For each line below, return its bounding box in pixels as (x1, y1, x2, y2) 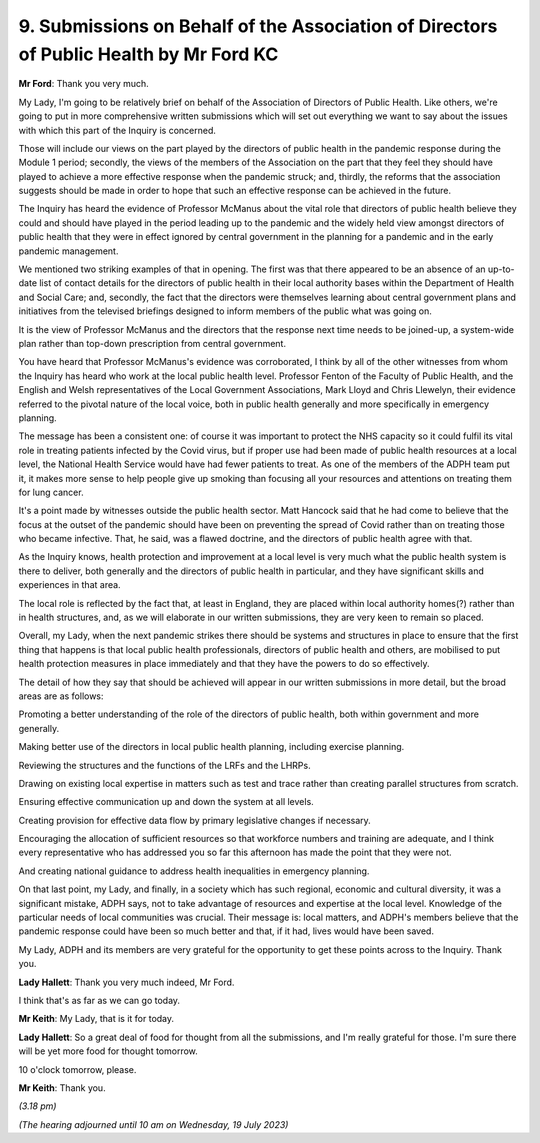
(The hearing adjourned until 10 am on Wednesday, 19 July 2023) (18, 1118, 289, 1130)
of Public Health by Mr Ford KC (18, 43, 279, 65)
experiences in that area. (18, 579, 121, 591)
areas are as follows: (18, 690, 104, 702)
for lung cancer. (18, 486, 84, 498)
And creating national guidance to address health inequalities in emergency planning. (18, 865, 370, 877)
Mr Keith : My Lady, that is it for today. (18, 1013, 175, 1025)
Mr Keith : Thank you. (18, 1081, 106, 1094)
